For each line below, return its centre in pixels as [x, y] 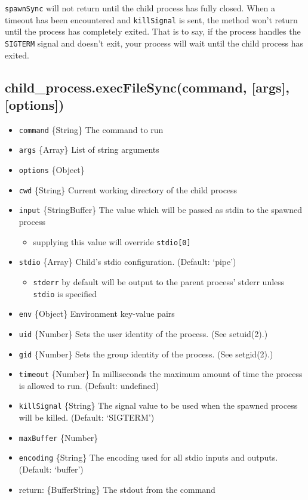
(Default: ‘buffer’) [51, 469]
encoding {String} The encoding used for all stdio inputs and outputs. [148, 457]
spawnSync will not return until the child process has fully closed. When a [140, 8]
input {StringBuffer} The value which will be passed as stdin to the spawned [161, 210]
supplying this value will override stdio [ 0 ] [112, 241]
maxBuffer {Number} [58, 437]
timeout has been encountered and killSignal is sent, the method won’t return [151, 19]
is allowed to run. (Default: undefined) [89, 385]
